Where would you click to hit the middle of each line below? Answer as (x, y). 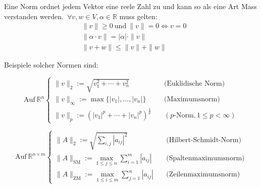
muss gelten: (138, 16)
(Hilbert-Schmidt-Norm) (204, 140)
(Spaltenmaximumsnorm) (205, 158)
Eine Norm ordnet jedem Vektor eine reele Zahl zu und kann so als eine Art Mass (130, 6)
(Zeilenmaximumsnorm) (203, 175)
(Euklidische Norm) (195, 83)
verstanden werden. (34, 16)
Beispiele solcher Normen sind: (51, 65)
